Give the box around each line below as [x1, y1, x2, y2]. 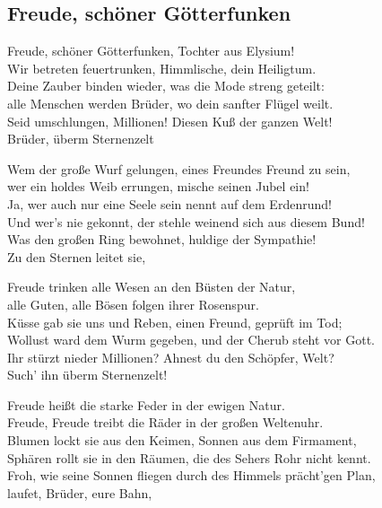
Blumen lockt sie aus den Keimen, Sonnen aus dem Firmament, [7, 431, 357, 450]
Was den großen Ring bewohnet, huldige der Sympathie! [7, 230, 317, 249]
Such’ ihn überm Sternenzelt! [7, 365, 168, 384]
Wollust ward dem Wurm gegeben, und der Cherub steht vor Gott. [7, 330, 375, 349]
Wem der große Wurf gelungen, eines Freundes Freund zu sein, [7, 159, 351, 178]
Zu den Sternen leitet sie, [7, 247, 146, 266]
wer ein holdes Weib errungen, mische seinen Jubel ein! [7, 177, 309, 196]
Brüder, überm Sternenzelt [7, 129, 154, 148]
